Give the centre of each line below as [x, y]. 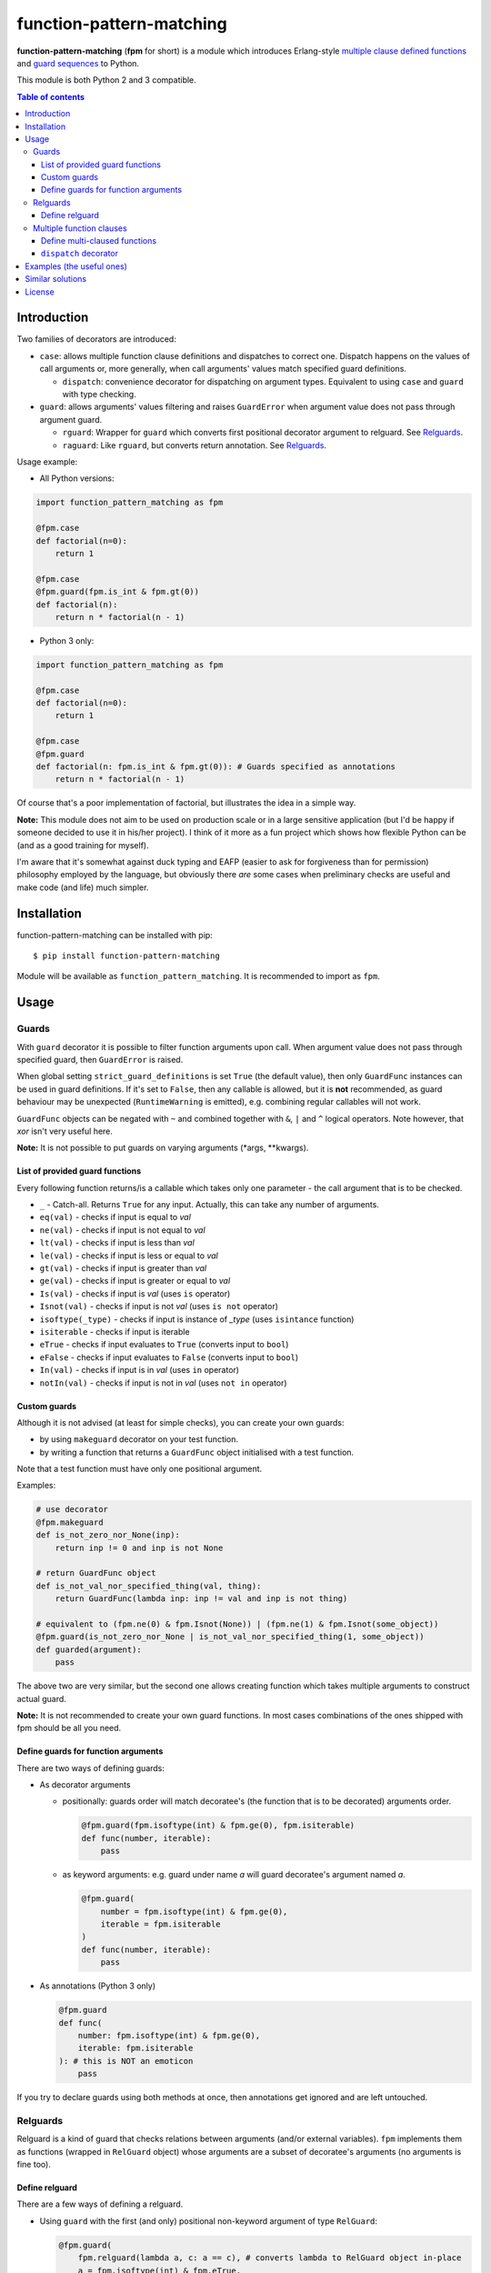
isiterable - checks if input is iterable [115, 1331]
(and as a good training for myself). [83, 845]
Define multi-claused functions [99, 241]
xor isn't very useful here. [65, 1131]
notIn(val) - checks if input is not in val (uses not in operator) [163, 1383]
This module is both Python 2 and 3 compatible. [107, 80]
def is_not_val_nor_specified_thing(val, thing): [149, 1586]
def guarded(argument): [89, 1649]
